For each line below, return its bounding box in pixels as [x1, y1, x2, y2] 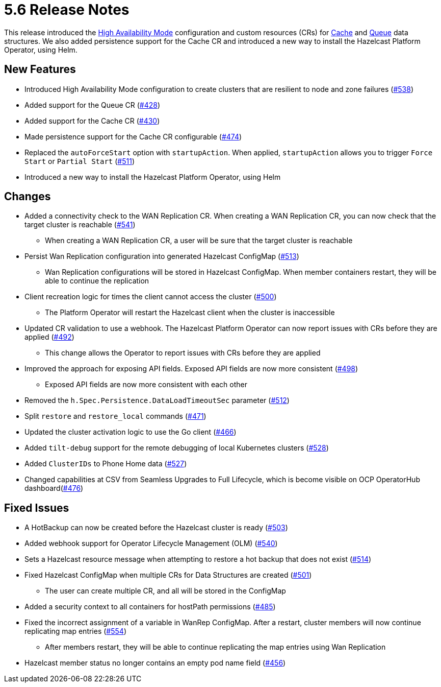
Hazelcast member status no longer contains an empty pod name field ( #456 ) [24, 658, 286, 668]
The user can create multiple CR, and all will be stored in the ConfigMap [45, 586, 286, 596]
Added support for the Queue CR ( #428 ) [24, 100, 161, 109]
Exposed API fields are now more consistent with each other [45, 380, 247, 389]
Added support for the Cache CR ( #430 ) [24, 116, 160, 125]
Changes [4, 190, 51, 203]
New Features [4, 63, 76, 76]
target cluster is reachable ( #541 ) [24, 220, 136, 229]
